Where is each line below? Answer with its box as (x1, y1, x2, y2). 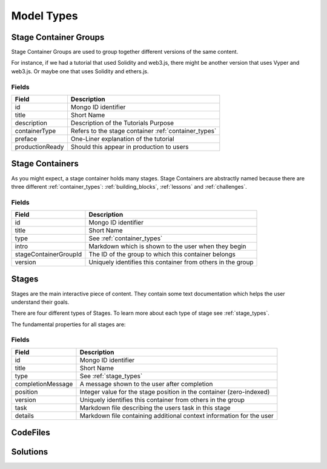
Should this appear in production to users (70, 142, 189, 151)
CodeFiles (11, 427, 51, 438)
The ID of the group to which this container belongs (88, 250, 236, 258)
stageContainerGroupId (15, 250, 82, 258)
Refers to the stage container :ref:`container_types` (70, 126, 217, 135)
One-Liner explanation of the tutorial (70, 134, 175, 143)
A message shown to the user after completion (79, 379, 213, 388)
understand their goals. (11, 298, 70, 306)
